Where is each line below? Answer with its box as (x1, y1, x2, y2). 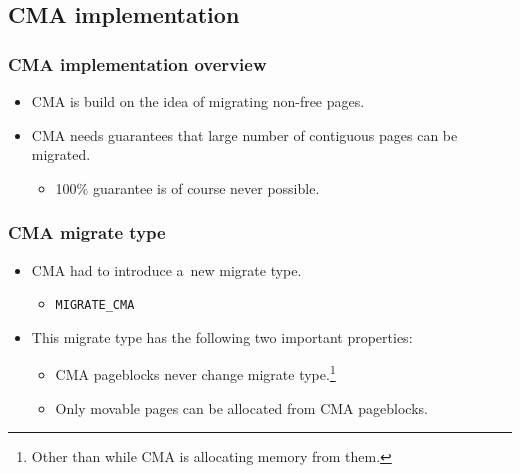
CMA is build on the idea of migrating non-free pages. (31, 91, 365, 111)
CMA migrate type (8, 220, 166, 245)
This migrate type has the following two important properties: (31, 326, 413, 347)
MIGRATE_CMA (55, 298, 135, 313)
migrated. (31, 144, 91, 165)
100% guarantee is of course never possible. (55, 177, 320, 198)
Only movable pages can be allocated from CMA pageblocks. (55, 397, 428, 418)
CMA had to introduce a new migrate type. (31, 259, 302, 280)
